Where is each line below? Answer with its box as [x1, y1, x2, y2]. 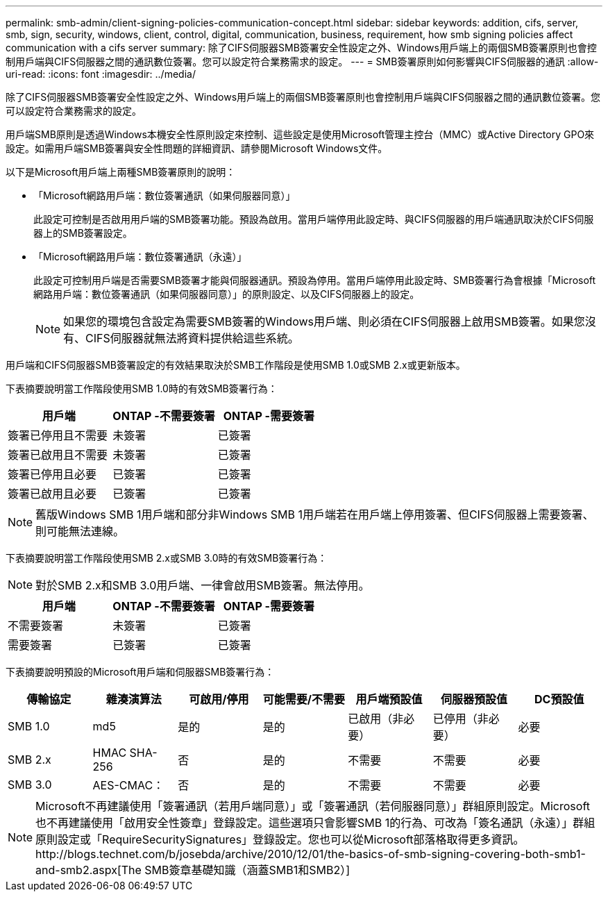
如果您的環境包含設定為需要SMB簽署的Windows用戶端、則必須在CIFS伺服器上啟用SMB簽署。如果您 [63, 315, 585, 328]
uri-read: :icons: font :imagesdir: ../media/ [6, 68, 196, 80]
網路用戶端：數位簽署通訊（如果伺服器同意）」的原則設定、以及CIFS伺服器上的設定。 [33, 288, 420, 300]
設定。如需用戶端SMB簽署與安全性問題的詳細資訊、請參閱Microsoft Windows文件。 [6, 142, 388, 154]
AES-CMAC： [92, 778, 164, 792]
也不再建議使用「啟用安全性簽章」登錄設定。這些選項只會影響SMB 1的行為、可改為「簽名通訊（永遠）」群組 [35, 816, 596, 830]
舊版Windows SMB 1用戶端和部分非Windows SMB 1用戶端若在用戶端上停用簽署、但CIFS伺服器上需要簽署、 [35, 508, 594, 521]
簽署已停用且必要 [8, 467, 97, 481]
